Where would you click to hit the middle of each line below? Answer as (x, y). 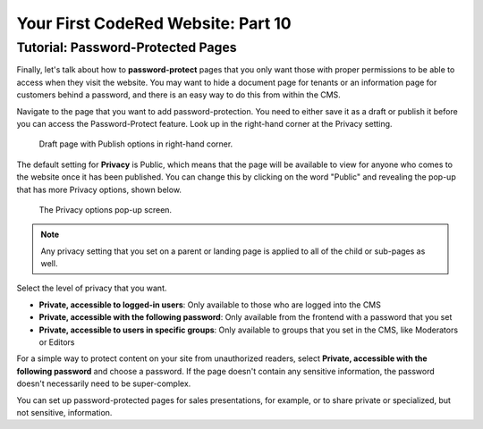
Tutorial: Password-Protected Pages (127, 47)
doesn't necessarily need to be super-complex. (104, 383)
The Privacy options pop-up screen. (106, 209)
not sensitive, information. (64, 412)
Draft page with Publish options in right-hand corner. (136, 144)
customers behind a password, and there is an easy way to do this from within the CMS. (179, 95)
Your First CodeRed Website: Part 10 (154, 23)
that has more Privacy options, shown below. (99, 189)
